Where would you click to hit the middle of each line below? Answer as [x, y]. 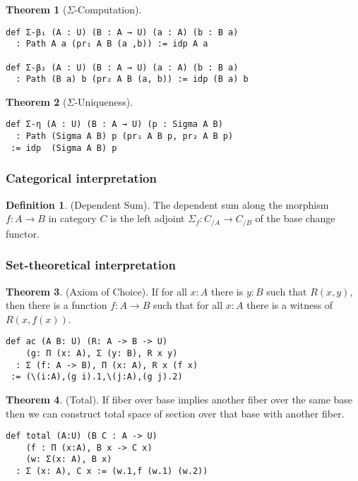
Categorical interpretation [81, 178]
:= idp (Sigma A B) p [64, 148]
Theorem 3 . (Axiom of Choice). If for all [96, 291]
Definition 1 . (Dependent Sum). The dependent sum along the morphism [167, 204]
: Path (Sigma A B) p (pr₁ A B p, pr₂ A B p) [125, 136]
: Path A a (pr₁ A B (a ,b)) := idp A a [112, 44]
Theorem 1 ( [36, 9]
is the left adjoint [148, 218]
